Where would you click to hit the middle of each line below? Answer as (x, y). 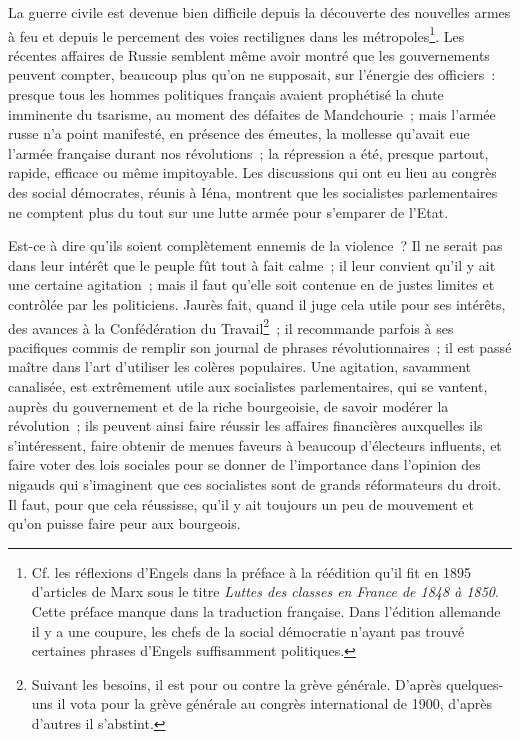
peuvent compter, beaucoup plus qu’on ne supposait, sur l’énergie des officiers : (252, 74)
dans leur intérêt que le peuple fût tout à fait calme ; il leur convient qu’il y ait (252, 264)
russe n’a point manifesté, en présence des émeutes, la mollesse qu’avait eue (239, 133)
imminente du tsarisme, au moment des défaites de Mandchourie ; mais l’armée (252, 113)
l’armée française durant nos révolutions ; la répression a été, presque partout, (248, 152)
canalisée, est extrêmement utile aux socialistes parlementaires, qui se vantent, (248, 386)
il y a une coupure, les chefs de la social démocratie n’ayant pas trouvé (248, 630)
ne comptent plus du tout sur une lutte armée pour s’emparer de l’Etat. (228, 211)
